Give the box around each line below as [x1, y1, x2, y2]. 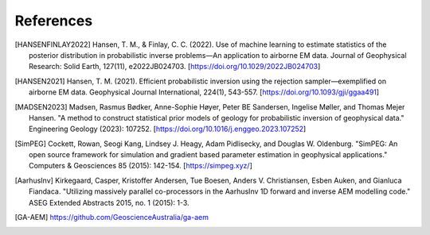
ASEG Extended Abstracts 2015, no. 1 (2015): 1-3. [29, 198, 190, 207]
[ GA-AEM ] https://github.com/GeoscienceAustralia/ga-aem [14, 213, 209, 222]
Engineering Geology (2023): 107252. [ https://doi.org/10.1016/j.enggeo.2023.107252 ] [29, 124, 307, 134]
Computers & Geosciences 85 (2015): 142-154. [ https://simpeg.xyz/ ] [29, 161, 252, 171]
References [14, 12, 93, 29]
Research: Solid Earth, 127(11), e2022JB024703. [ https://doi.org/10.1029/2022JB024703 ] [29, 62, 321, 71]
